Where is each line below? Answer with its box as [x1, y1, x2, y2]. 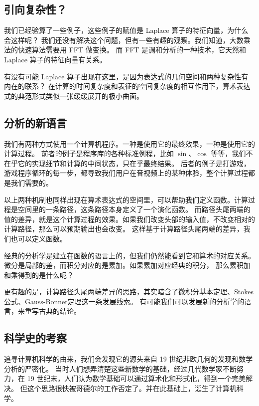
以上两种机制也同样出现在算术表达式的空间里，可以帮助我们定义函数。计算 [4, 194, 248, 204]
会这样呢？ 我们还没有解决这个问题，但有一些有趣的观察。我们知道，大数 [4, 34, 244, 45]
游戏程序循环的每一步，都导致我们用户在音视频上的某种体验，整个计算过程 [4, 168, 248, 178]
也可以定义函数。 [10, 233, 67, 243]
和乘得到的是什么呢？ [4, 269, 74, 280]
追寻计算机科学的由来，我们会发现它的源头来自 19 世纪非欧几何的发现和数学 [4, 354, 253, 364]
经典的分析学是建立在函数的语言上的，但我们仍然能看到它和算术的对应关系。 [4, 250, 255, 260]
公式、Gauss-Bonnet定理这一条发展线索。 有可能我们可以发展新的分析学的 [4, 296, 245, 306]
